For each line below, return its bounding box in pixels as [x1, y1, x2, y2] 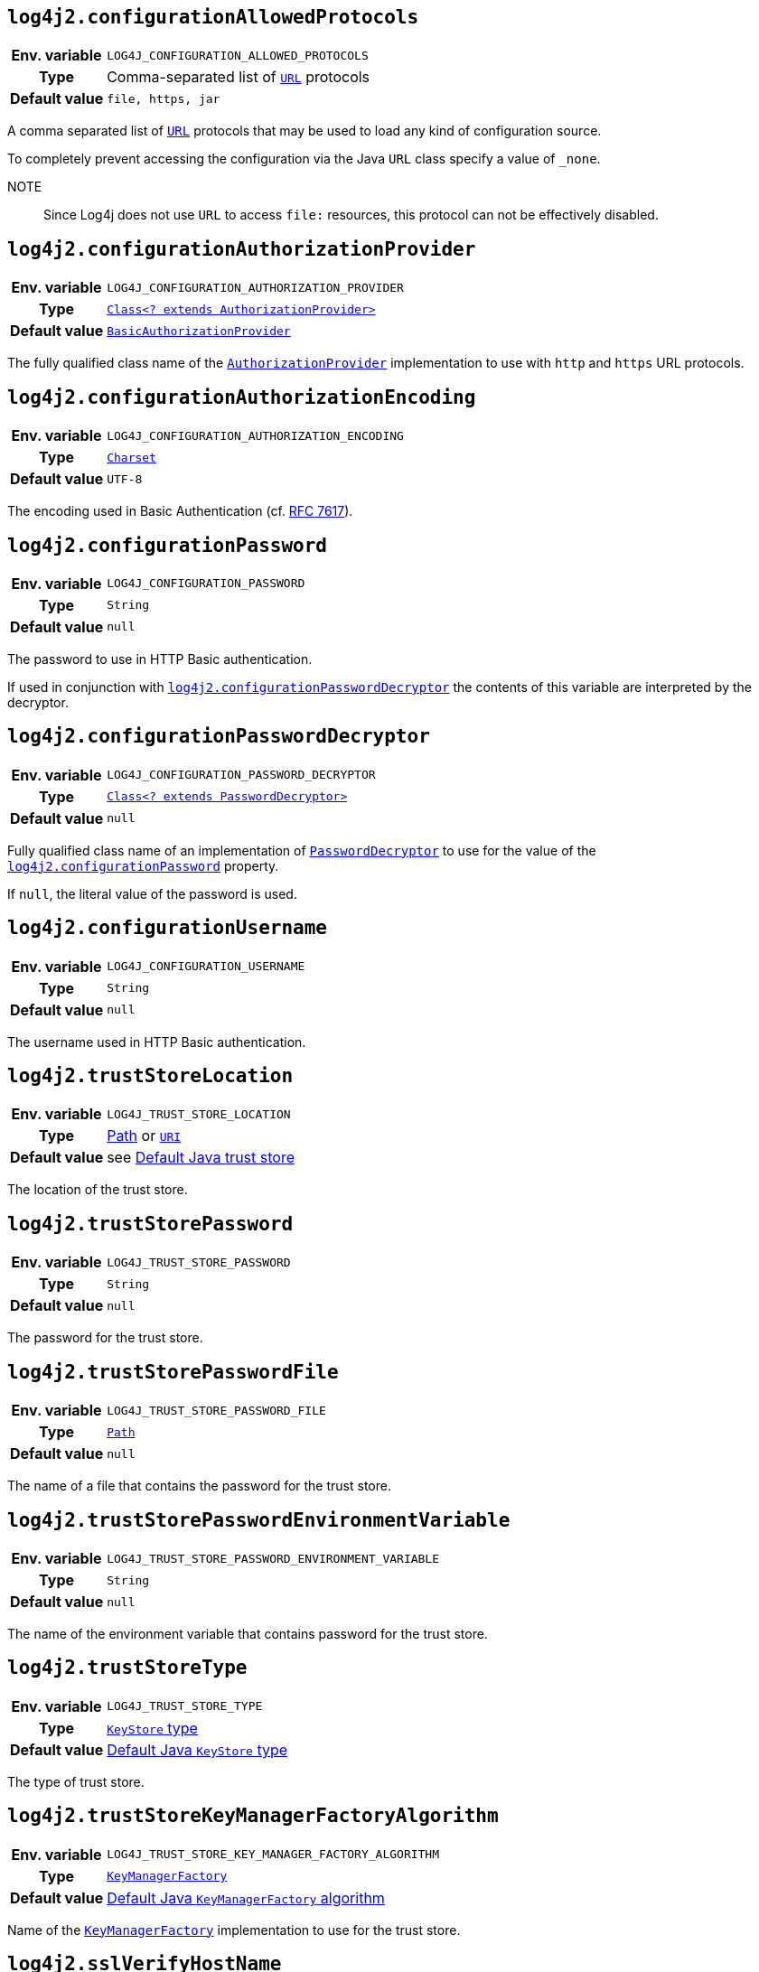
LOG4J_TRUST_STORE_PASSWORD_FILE [107, 1403, 326, 1417]
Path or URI [107, 1126, 182, 1145]
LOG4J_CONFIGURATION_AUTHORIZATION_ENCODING [107, 428, 404, 443]
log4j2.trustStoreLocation [7, 1065, 294, 1088]
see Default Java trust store [107, 1148, 295, 1167]
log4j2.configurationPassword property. [7, 857, 279, 874]
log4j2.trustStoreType [7, 1657, 248, 1679]
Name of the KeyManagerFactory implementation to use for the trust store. [7, 1921, 461, 1938]
